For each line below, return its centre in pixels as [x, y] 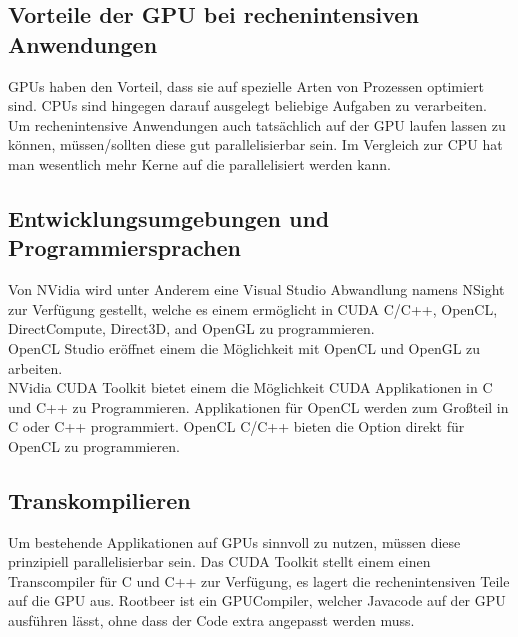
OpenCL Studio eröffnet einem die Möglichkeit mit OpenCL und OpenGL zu [244, 347]
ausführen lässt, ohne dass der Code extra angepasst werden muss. [211, 620]
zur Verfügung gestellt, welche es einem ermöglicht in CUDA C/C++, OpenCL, [253, 308]
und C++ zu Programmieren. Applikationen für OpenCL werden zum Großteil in [258, 406]
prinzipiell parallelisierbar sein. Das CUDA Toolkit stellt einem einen [219, 561]
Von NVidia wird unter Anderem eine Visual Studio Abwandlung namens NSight [256, 289]
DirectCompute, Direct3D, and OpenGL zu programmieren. [191, 328]
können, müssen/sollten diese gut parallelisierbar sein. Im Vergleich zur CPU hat [255, 144]
